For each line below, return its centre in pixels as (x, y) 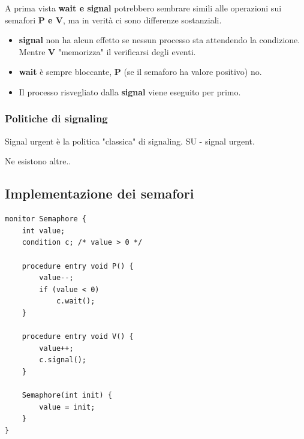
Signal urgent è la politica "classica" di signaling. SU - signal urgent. (130, 141)
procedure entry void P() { (78, 266)
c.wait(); (76, 301)
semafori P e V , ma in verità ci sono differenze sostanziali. (113, 19)
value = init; (67, 407)
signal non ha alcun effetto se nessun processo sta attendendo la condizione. (159, 40)
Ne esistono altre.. (38, 161)
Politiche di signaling (56, 118)
